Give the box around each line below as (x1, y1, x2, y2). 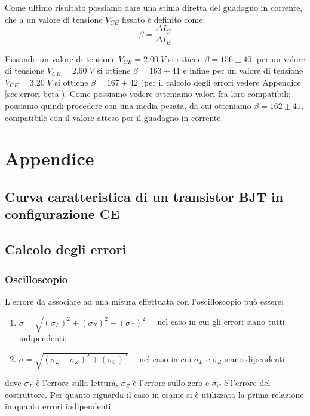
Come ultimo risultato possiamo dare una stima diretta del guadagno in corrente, (5, 1, 303, 13)
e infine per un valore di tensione (183, 64, 303, 77)
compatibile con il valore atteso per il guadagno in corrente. (5, 111, 223, 123)
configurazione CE (5, 205, 120, 223)
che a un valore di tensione (5, 13, 103, 25)
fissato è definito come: (121, 13, 205, 25)
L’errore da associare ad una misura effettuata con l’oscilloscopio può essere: (5, 294, 284, 307)
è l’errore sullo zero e (133, 376, 210, 389)
